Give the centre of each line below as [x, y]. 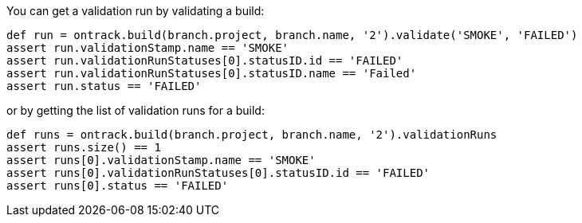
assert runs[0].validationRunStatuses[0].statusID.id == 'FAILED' [218, 173]
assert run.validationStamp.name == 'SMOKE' [148, 48]
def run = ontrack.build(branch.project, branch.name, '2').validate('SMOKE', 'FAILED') [292, 35]
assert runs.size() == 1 [84, 147]
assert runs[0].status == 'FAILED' [118, 186]
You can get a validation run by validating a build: [136, 11]
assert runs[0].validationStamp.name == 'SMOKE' [161, 160]
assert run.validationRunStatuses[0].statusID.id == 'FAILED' [205, 61]
